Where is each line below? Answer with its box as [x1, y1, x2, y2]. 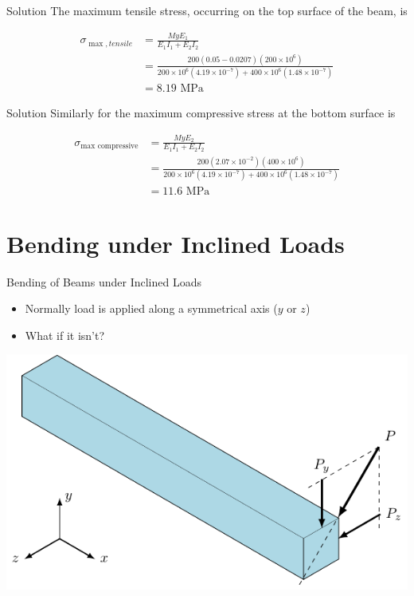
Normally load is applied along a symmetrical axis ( [25, 300, 278, 317]
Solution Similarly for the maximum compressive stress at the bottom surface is [6, 105, 396, 121]
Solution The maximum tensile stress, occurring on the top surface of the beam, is [6, 2, 408, 18]
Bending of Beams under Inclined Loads [6, 273, 201, 290]
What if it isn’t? [25, 326, 105, 343]
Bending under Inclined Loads [6, 227, 345, 259]
